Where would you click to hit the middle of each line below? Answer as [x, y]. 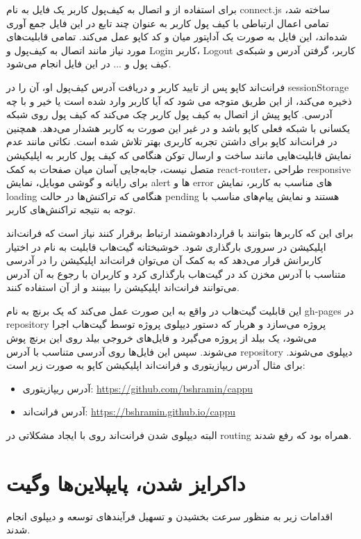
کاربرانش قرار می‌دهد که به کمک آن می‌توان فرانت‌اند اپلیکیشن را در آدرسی [164, 260]
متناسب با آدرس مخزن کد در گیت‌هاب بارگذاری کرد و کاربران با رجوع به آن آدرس [176, 273]
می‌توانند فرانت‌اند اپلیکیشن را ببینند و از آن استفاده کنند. [123, 287]
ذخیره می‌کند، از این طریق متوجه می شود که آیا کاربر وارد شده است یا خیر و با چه [179, 100]
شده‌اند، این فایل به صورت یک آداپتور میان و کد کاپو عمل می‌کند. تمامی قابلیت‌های [177, 36]
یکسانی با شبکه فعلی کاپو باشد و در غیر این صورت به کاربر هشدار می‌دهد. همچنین [178, 127]
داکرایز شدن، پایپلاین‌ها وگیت [126, 482]
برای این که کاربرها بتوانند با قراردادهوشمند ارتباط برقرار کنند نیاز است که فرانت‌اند [180, 232]
